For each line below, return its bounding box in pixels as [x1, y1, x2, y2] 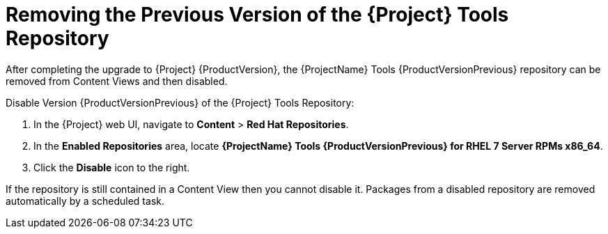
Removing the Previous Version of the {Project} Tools [6, 3, 509, 26]
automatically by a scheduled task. [6, 194, 164, 207]
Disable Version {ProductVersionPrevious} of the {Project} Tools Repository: [6, 96, 354, 109]
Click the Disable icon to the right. [33, 161, 190, 173]
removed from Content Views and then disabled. [6, 75, 228, 87]
